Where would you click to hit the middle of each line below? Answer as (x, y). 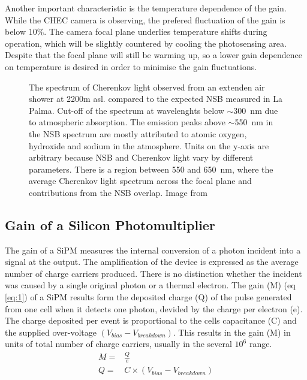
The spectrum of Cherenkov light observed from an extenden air (147, 87)
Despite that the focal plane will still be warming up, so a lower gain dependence (153, 55)
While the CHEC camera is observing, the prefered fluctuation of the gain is (145, 19)
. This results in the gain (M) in (232, 332)
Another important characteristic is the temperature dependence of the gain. (146, 8)
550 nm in (254, 122)
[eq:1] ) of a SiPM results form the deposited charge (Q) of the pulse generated (148, 297)
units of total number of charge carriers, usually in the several (118, 344)
